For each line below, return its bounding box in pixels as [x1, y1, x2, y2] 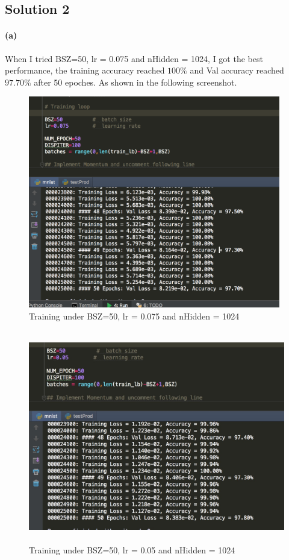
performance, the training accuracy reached [5, 64, 165, 77]
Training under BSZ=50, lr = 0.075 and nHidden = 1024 [29, 309, 240, 322]
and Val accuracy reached [190, 64, 284, 77]
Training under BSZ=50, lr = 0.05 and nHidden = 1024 [29, 544, 235, 556]
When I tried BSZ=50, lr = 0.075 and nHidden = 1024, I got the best [5, 52, 263, 64]
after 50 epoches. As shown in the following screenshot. [34, 75, 237, 88]
